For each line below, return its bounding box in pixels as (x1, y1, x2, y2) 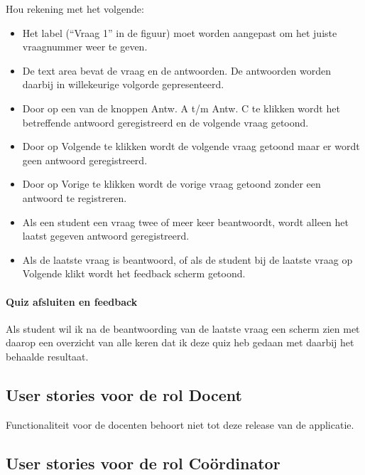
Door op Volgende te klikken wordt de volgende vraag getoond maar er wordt (22, 139, 360, 154)
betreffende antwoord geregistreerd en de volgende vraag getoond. (22, 114, 309, 129)
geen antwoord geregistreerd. (22, 152, 148, 167)
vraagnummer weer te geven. (22, 39, 148, 54)
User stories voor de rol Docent (6, 383, 242, 405)
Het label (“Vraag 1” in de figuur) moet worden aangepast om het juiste (22, 25, 337, 40)
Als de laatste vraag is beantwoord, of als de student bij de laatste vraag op (22, 252, 353, 267)
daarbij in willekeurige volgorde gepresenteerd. (22, 77, 224, 92)
